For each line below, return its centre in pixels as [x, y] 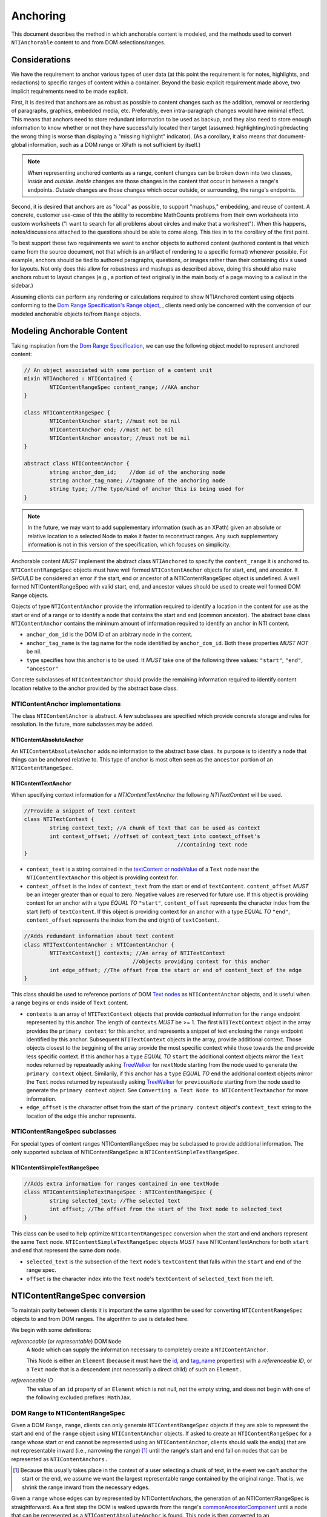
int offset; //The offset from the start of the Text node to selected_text [166, 1209]
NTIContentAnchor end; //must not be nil [112, 430]
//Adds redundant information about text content [99, 936]
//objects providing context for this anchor [201, 961]
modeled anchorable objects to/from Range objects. [76, 314]
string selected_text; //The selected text [115, 1201]
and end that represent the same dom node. [66, 1251]
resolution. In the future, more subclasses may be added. [82, 725]
